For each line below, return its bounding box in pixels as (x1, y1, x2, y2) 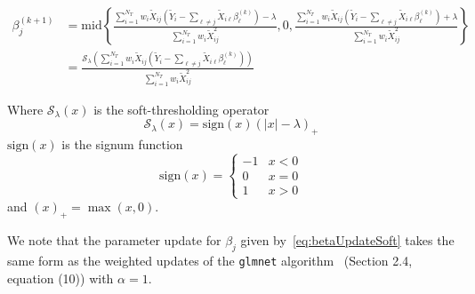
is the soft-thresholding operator (93, 99, 270, 118)
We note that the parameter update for (7, 231, 221, 250)
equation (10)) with (7, 268, 114, 287)
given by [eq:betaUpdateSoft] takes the (240, 231, 455, 250)
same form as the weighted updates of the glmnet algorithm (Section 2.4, (7, 250, 413, 269)
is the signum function (61, 135, 183, 154)
